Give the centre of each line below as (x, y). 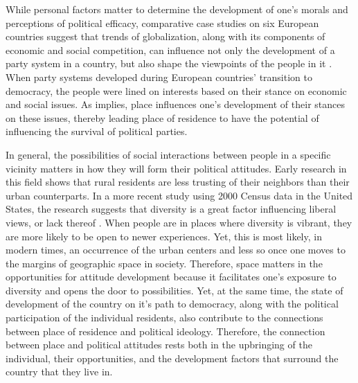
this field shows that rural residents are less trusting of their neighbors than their (178, 182)
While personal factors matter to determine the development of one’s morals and (177, 9)
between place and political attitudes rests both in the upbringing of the (159, 345)
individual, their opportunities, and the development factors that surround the (172, 358)
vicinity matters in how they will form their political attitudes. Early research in (176, 168)
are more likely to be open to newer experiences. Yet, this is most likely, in (164, 236)
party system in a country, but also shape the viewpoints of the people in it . (169, 63)
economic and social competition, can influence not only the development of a (170, 50)
